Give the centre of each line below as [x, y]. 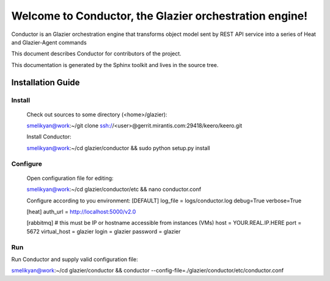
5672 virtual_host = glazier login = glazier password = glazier [104, 231]
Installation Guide [46, 82]
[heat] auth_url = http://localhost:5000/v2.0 [81, 212]
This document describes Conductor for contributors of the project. [96, 54]
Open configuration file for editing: [70, 178]
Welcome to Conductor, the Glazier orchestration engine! [159, 16]
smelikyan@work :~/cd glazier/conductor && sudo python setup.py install [118, 148]
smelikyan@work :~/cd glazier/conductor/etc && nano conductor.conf [114, 190]
